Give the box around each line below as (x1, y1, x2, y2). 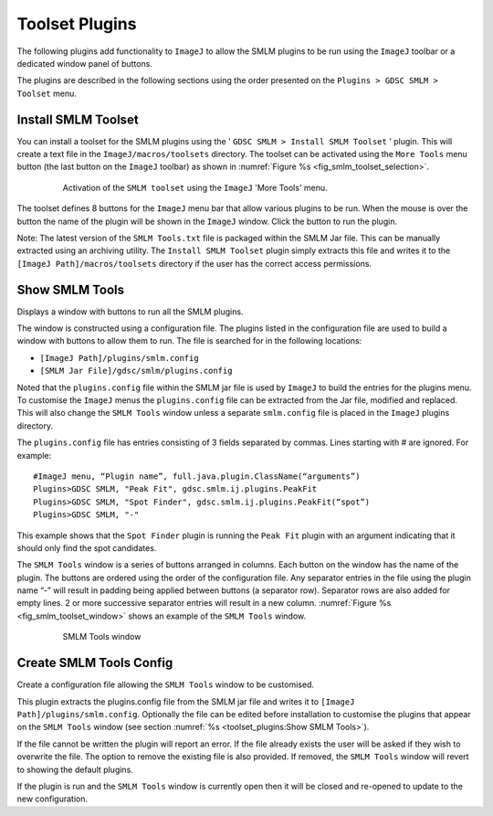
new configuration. (16, 793, 89, 804)
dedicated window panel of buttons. (16, 58, 152, 69)
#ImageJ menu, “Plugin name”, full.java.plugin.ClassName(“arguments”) (33, 471, 361, 482)
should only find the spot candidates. (16, 542, 157, 553)
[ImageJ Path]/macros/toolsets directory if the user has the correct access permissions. (16, 258, 372, 269)
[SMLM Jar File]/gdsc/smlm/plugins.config (39, 366, 233, 376)
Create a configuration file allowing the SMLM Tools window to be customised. (16, 679, 315, 690)
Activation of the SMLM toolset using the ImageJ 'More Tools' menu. (62, 182, 328, 193)
